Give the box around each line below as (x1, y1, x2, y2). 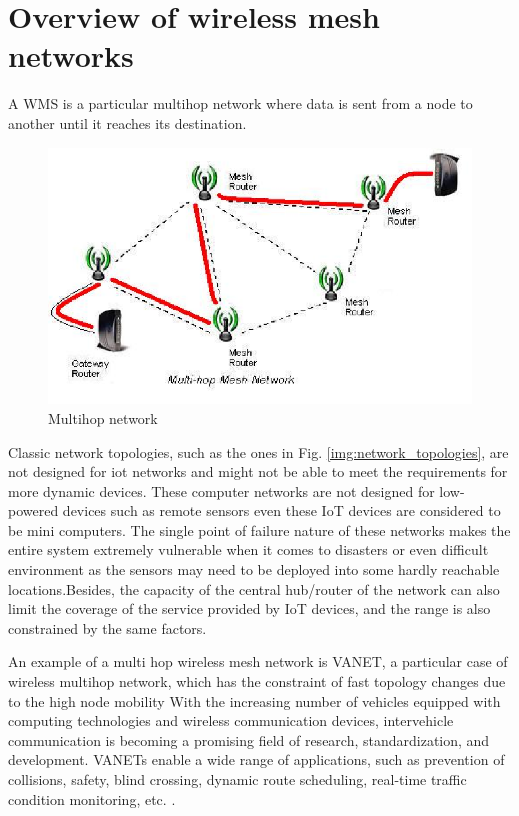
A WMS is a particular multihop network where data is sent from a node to (8, 93, 473, 114)
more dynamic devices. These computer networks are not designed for (8, 480, 435, 501)
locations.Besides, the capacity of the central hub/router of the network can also (8, 578, 500, 599)
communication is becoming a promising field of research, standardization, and (8, 729, 490, 750)
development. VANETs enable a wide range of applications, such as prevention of (8, 749, 505, 770)
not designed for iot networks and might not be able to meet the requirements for (8, 461, 508, 482)
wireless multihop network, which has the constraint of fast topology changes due (8, 671, 506, 692)
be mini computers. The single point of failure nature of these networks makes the (8, 519, 511, 540)
